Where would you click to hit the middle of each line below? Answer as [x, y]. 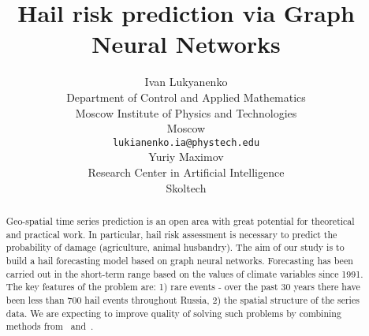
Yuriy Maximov [186, 157]
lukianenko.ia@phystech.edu [186, 142]
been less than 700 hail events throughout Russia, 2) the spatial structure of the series [183, 299]
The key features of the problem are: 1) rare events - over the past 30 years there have [183, 287]
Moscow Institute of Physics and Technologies [186, 112]
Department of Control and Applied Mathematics [186, 97]
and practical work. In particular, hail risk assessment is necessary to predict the [171, 234]
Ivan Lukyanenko [186, 82]
